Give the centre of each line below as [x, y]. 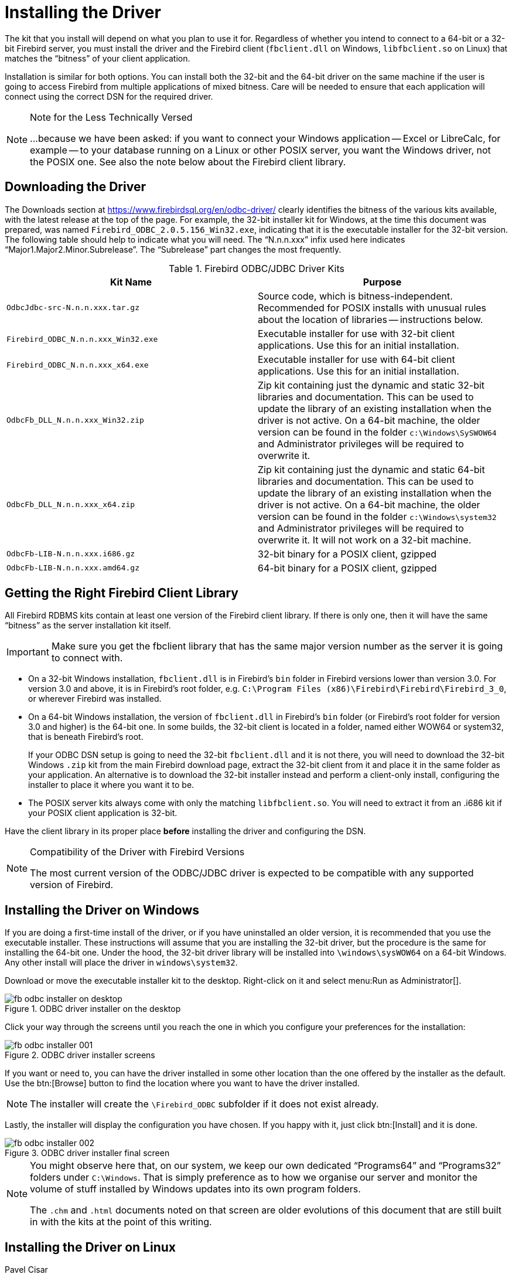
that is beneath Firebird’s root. [86, 737]
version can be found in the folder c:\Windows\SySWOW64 [377, 432]
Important [28, 652]
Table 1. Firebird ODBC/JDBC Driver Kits [257, 268]
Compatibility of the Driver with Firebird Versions [137, 852]
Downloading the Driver [75, 187]
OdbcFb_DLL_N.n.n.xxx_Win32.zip [75, 420]
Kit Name [131, 282]
